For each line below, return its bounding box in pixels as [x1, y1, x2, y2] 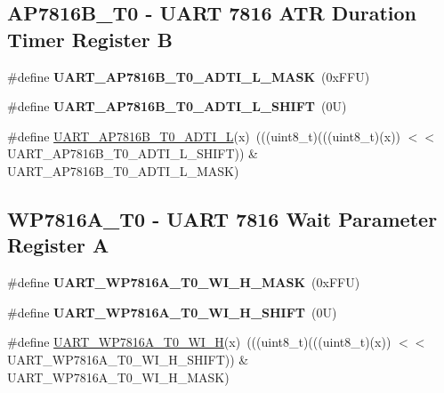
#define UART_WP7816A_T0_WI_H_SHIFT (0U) [7, 302, 337, 321]
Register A [7, 231, 109, 259]
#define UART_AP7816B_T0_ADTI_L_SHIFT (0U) [7, 97, 347, 116]
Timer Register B [7, 25, 173, 52]
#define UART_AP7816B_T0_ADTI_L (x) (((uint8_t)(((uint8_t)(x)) [7, 126, 401, 145]
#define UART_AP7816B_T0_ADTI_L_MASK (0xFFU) [7, 67, 370, 85]
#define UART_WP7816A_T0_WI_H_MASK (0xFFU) [7, 273, 360, 292]
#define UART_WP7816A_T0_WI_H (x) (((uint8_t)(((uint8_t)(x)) [7, 333, 392, 351]
